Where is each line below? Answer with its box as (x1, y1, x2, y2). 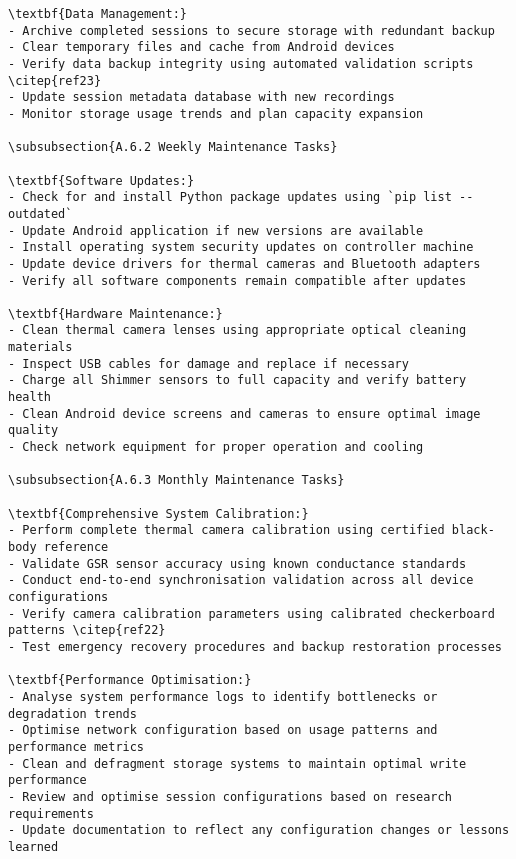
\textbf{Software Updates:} (8, 173, 195, 188)
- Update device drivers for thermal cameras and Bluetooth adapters (8, 256, 481, 271)
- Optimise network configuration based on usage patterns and (8, 723, 438, 738)
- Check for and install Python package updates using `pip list (8, 190, 452, 205)
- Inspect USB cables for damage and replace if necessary (8, 356, 409, 371)
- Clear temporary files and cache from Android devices (8, 40, 395, 55)
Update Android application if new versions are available (22, 223, 424, 238)
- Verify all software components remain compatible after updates (8, 273, 467, 288)
